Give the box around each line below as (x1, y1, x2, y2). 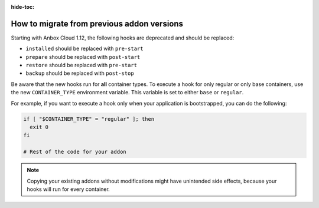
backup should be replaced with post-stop (25, 70, 134, 77)
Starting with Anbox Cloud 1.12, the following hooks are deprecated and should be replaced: (11, 34, 235, 41)
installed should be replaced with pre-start (25, 45, 144, 52)
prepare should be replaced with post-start (25, 53, 141, 60)
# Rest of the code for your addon (23, 148, 126, 156)
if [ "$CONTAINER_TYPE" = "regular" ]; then (23, 115, 155, 122)
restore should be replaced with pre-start (25, 62, 138, 69)
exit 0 (30, 124, 49, 131)
